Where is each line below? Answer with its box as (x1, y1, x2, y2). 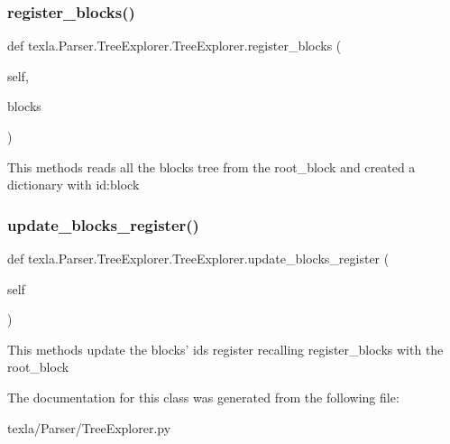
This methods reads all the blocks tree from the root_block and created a (7, 157, 416, 176)
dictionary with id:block (7, 175, 140, 194)
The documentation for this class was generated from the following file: (7, 387, 399, 406)
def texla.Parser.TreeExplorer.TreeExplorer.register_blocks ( (7, 36, 342, 55)
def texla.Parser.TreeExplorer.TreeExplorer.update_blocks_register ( (7, 249, 390, 267)
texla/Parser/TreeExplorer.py (7, 418, 171, 437)
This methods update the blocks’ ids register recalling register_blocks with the (7, 339, 444, 358)
